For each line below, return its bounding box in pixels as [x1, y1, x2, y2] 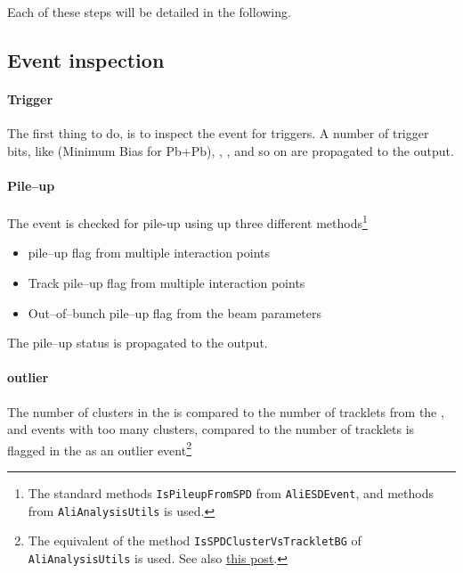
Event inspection [7, 45, 165, 73]
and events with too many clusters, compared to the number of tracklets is [7, 420, 415, 438]
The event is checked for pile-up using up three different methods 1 [7, 211, 368, 232]
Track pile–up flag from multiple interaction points [28, 274, 305, 291]
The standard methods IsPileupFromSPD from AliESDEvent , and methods [28, 484, 434, 503]
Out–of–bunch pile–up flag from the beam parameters [28, 303, 322, 322]
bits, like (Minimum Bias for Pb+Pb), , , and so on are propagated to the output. [7, 141, 454, 160]
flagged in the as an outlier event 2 [7, 438, 192, 459]
